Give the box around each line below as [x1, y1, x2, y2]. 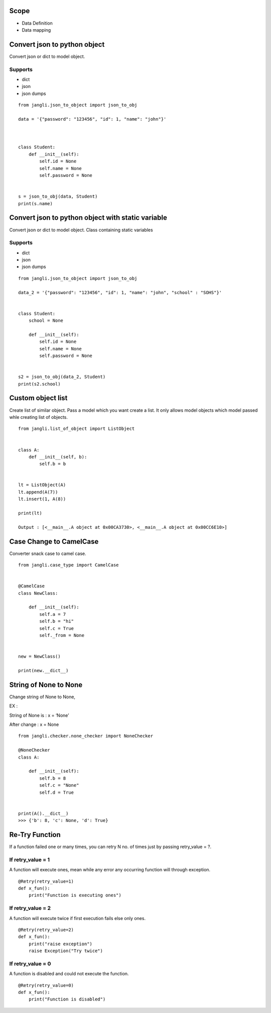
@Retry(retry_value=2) [18, 927, 74, 933]
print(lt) [18, 510, 42, 516]
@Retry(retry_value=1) [18, 878, 74, 884]
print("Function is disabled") [28, 996, 106, 1002]
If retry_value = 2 [9, 905, 51, 912]
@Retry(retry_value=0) [18, 982, 74, 988]
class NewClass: [18, 590, 58, 596]
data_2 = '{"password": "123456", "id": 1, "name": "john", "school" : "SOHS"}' [18, 290, 222, 295]
